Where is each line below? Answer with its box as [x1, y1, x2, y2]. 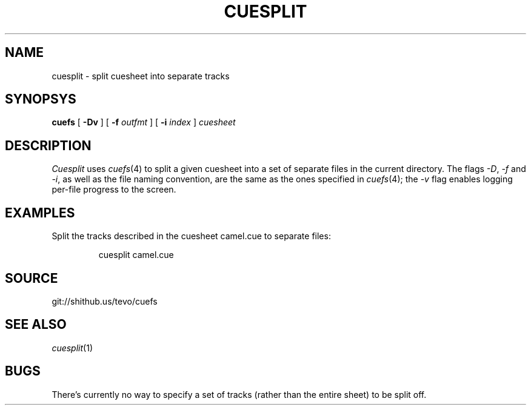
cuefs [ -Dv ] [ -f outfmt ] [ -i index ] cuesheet [52, 117, 236, 128]
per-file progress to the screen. [52, 184, 176, 195]
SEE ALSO [5, 317, 67, 332]
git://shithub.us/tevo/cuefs [52, 296, 158, 306]
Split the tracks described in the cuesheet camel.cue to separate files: [52, 231, 331, 242]
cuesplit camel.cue [98, 250, 174, 260]
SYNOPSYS [5, 91, 76, 107]
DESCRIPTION [5, 137, 92, 153]
